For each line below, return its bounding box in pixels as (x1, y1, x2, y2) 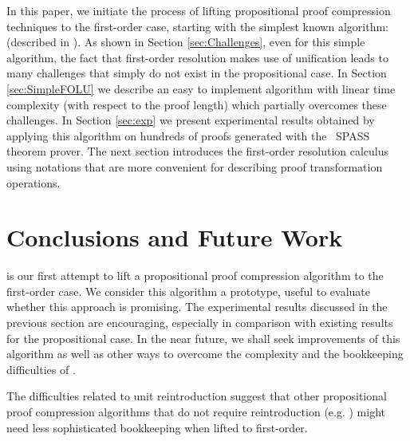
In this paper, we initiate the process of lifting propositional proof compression (6, 2, 391, 18)
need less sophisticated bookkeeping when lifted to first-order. (6, 419, 308, 435)
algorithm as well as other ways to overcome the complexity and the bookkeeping (6, 345, 404, 362)
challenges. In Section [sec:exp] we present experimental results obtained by (6, 112, 375, 128)
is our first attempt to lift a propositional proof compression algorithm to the (6, 267, 384, 284)
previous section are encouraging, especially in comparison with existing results (6, 314, 393, 331)
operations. (6, 174, 61, 191)
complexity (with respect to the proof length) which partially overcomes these (6, 96, 387, 112)
